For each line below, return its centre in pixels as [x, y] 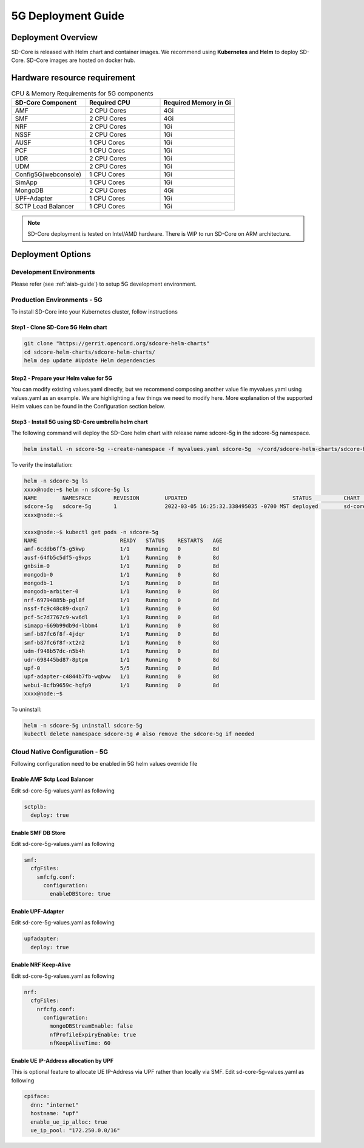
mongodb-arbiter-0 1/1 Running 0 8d [122, 592]
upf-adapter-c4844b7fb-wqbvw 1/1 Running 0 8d [122, 677]
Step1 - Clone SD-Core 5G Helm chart [59, 328]
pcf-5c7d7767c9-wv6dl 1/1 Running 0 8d [122, 617]
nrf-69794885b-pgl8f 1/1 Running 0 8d [122, 600]
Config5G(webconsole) [48, 174]
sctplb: [35, 806]
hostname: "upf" [55, 1113]
